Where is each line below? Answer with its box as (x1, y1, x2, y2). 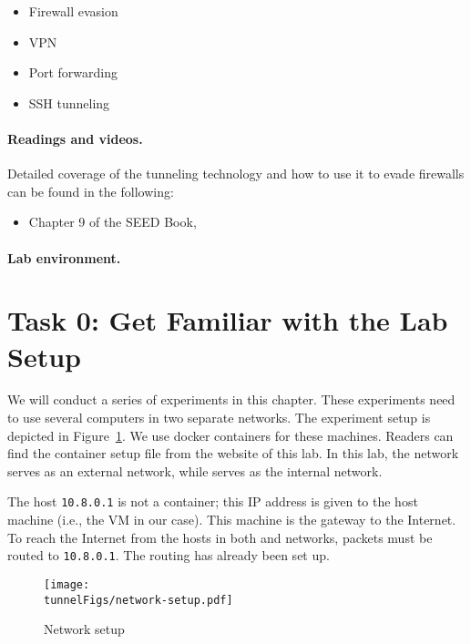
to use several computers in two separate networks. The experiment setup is (7, 408, 431, 427)
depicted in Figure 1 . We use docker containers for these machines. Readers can (7, 425, 454, 445)
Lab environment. (7, 248, 121, 267)
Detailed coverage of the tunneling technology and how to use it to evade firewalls (7, 164, 465, 183)
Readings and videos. (7, 128, 143, 148)
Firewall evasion (28, 2, 118, 20)
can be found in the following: (7, 181, 174, 200)
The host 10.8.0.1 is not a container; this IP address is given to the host (7, 492, 418, 511)
